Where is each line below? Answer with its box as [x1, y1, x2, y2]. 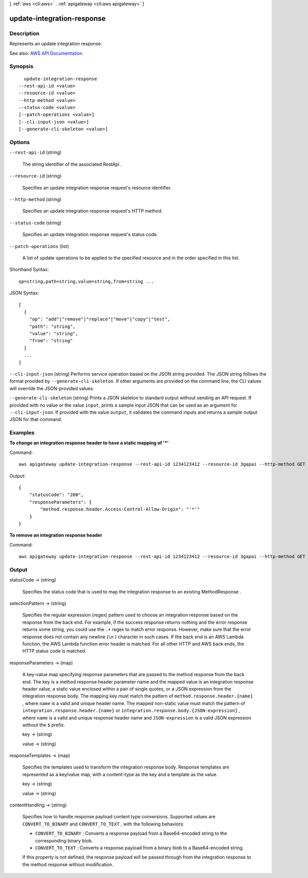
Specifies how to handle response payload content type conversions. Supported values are [22, 814, 216, 820]
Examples [9, 429, 35, 436]
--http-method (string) [9, 196, 62, 202]
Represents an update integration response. [9, 41, 103, 47]
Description [9, 30, 40, 37]
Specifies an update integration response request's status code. [22, 232, 158, 238]
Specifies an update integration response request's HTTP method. [22, 208, 163, 214]
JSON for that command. [9, 416, 63, 423]
